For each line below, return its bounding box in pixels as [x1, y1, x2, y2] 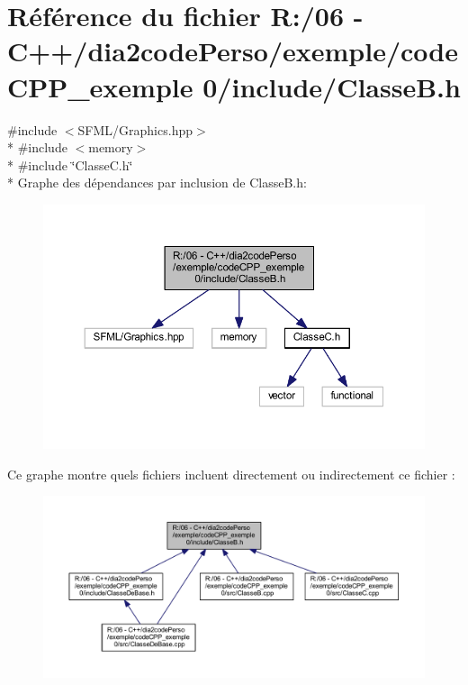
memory [88, 138, 133, 157]
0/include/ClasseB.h [202, 68, 461, 105]
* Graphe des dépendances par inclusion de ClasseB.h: [7, 173, 307, 192]
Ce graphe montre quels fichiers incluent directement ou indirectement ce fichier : [7, 464, 455, 483]
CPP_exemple [7, 68, 193, 105]
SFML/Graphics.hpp [77, 120, 193, 139]
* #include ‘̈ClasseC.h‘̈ [7, 155, 133, 174]
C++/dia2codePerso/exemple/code [7, 32, 458, 69]
